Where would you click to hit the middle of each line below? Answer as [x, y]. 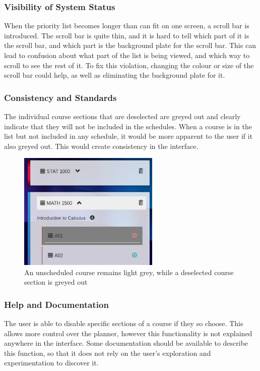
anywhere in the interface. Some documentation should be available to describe [126, 343]
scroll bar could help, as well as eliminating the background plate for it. [115, 75]
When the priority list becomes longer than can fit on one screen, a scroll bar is [127, 25]
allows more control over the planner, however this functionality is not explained [128, 333]
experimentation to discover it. [51, 363]
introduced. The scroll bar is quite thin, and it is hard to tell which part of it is [127, 35]
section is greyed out [56, 282]
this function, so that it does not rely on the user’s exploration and [108, 353]
